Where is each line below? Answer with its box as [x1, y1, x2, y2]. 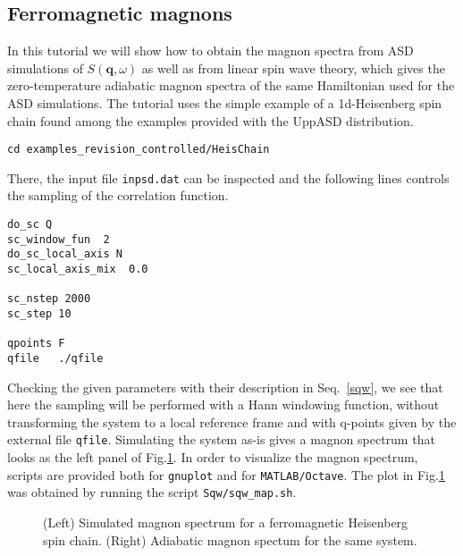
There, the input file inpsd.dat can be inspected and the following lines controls [7, 168, 450, 187]
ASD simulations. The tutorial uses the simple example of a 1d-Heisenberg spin [7, 93, 442, 112]
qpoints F [7, 337, 65, 350]
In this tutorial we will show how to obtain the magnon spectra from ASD [7, 41, 414, 60]
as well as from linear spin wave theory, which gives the [141, 58, 445, 77]
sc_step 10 [7, 307, 72, 321]
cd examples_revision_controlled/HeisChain [7, 143, 270, 156]
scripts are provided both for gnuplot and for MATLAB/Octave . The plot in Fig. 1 [7, 465, 445, 484]
